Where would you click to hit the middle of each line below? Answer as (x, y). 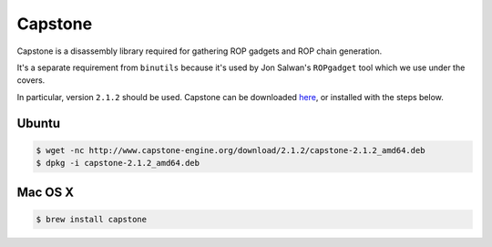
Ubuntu (39, 123)
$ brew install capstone (92, 219)
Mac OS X (46, 192)
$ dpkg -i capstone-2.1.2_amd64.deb (118, 163)
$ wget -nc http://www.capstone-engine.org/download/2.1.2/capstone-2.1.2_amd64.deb (231, 150)
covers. (31, 80)
